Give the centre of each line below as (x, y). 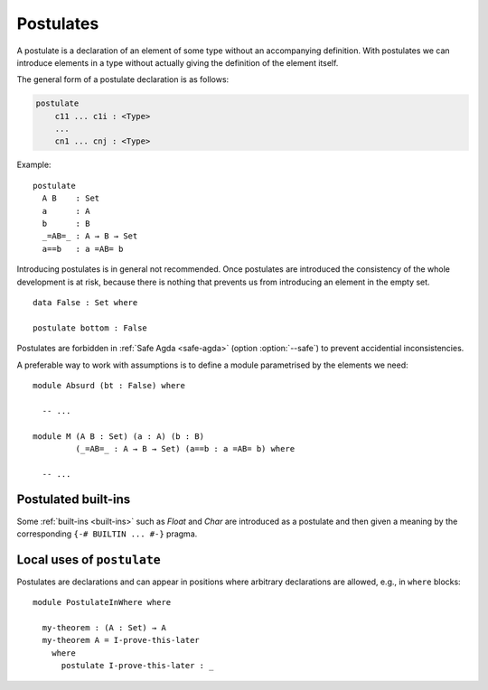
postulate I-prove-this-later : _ (137, 666)
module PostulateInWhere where (102, 602)
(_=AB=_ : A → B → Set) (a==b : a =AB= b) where (185, 448)
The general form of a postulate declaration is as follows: (123, 79)
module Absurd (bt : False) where (109, 385)
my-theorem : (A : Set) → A (104, 628)
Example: (34, 165)
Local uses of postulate (89, 559)
